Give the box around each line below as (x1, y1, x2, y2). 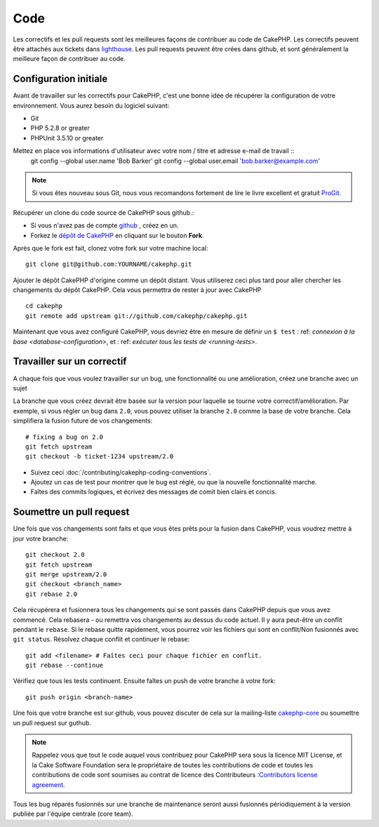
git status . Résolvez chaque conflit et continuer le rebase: (13, 635, 190, 644)
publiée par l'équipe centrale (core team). (13, 809, 133, 818)
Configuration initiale (13, 73, 108, 85)
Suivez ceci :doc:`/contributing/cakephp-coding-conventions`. (30, 468, 211, 477)
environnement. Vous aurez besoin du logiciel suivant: (13, 101, 170, 110)
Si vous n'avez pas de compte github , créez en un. (30, 221, 179, 230)
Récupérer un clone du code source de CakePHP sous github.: (13, 208, 194, 217)
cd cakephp (25, 302, 63, 310)
